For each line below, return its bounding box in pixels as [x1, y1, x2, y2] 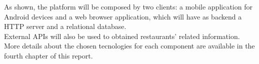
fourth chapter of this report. [4, 50, 93, 60]
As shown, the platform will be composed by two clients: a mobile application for [4, 1, 252, 11]
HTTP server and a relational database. [4, 21, 126, 31]
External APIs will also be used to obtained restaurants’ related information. [4, 30, 240, 41]
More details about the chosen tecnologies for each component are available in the [4, 40, 255, 51]
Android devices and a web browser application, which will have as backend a [4, 11, 242, 21]
